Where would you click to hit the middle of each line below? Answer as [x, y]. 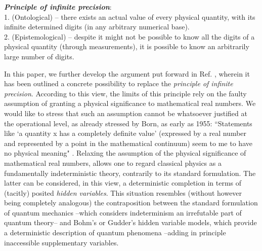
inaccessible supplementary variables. [61, 242]
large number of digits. [39, 56]
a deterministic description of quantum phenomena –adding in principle [115, 232]
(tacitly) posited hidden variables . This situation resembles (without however [123, 192]
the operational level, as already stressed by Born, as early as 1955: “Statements [128, 123]
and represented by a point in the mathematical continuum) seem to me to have [128, 143]
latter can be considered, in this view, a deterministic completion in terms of [123, 183]
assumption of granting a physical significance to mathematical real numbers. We [130, 103]
